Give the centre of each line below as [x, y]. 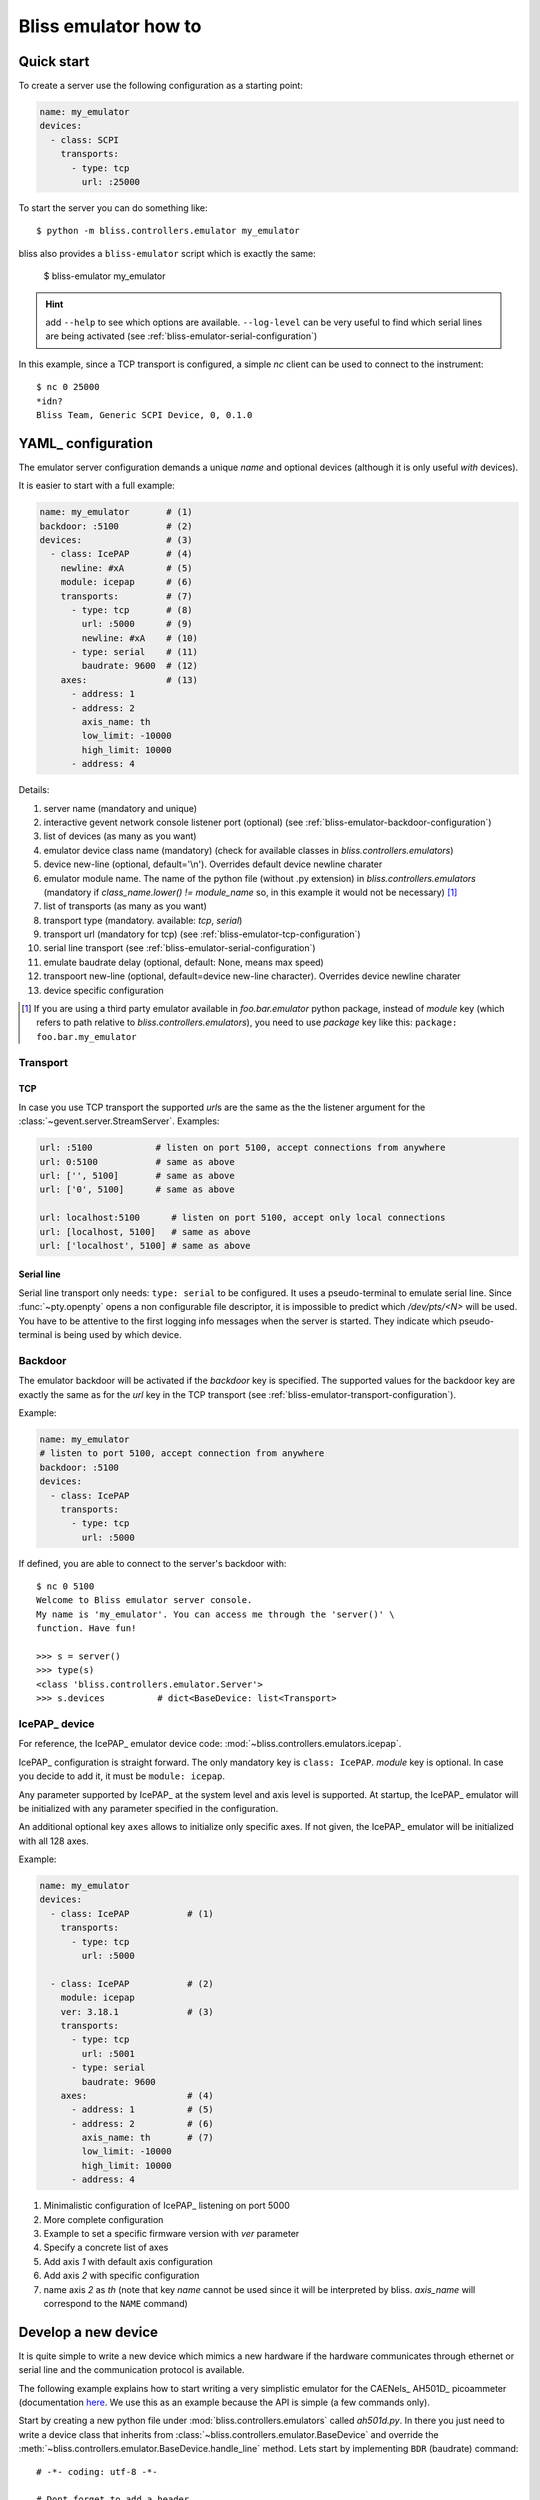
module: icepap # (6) [127, 582]
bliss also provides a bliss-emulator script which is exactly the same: [167, 253]
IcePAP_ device [56, 1723]
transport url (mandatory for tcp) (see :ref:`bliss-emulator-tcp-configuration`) [202, 934]
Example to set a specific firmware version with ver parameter [171, 2234]
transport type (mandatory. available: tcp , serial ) [143, 920]
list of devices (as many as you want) [120, 836]
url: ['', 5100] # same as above [137, 1175]
